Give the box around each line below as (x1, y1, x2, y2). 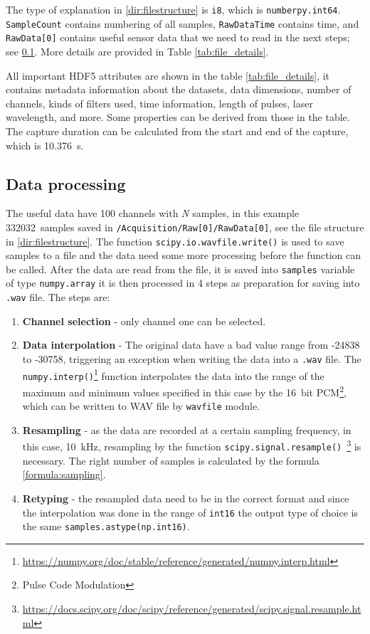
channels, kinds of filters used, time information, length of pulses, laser (6, 95, 313, 110)
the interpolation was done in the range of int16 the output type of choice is (22, 504, 358, 519)
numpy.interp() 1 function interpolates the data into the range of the (22, 366, 324, 383)
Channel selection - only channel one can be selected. (22, 313, 266, 328)
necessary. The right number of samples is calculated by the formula (22, 453, 319, 467)
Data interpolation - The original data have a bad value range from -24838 (22, 337, 360, 352)
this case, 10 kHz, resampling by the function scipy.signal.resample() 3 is (22, 437, 361, 454)
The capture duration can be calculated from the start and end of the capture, (6, 123, 349, 138)
